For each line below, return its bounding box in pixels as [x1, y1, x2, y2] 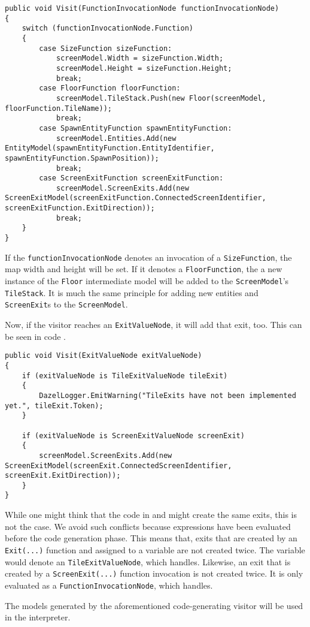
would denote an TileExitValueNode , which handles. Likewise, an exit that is [5, 555, 291, 568]
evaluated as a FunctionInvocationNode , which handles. [5, 578, 213, 591]
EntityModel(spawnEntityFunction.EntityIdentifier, [5, 144, 215, 153]
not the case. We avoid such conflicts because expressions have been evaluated [5, 520, 291, 532]
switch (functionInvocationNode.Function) [22, 24, 193, 33]
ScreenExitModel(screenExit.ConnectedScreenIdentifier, [5, 461, 232, 470]
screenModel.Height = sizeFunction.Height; [56, 64, 232, 73]
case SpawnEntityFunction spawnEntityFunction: [39, 123, 232, 132]
